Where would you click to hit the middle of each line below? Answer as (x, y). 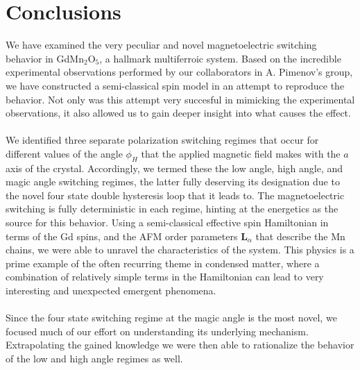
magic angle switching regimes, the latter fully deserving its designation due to (173, 182)
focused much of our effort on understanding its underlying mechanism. (157, 331)
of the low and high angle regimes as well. (94, 358)
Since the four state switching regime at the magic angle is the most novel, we (171, 318)
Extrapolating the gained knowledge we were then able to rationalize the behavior (180, 345)
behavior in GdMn (45, 58)
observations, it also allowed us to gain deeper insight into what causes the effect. (178, 113)
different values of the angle (64, 153)
